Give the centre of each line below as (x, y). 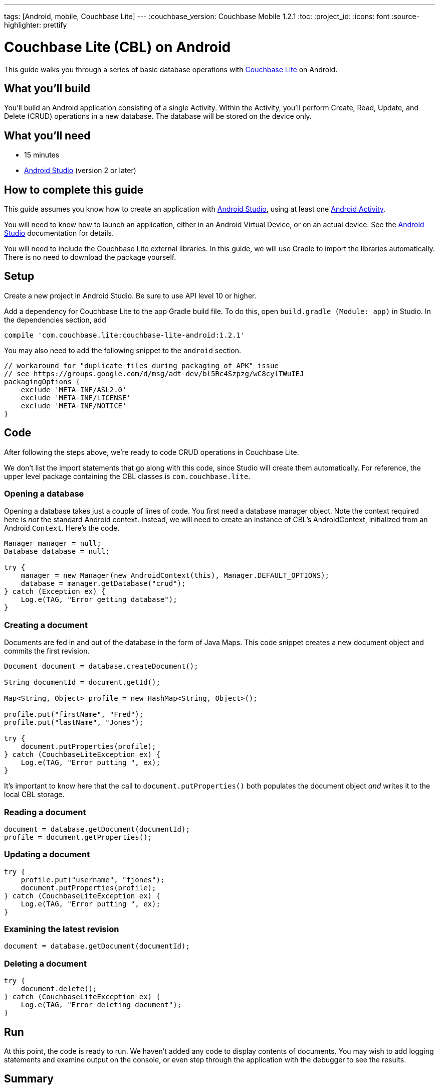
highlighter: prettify (36, 25)
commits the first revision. (47, 651)
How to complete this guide (74, 190)
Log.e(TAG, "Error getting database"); (99, 600)
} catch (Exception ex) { (55, 592)
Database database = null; (57, 552)
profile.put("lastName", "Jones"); (74, 723)
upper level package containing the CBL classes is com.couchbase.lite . (127, 476)
